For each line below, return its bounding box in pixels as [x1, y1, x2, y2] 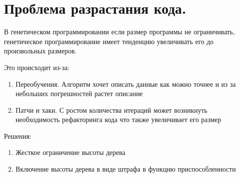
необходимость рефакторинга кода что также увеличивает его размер [15, 114, 221, 125]
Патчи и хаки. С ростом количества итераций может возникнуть [15, 104, 208, 115]
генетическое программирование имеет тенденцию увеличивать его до [4, 36, 214, 46]
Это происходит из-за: [4, 62, 70, 72]
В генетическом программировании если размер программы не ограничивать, [4, 26, 235, 37]
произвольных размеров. [4, 46, 77, 56]
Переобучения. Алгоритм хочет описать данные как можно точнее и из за [15, 78, 236, 89]
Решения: [4, 130, 32, 141]
